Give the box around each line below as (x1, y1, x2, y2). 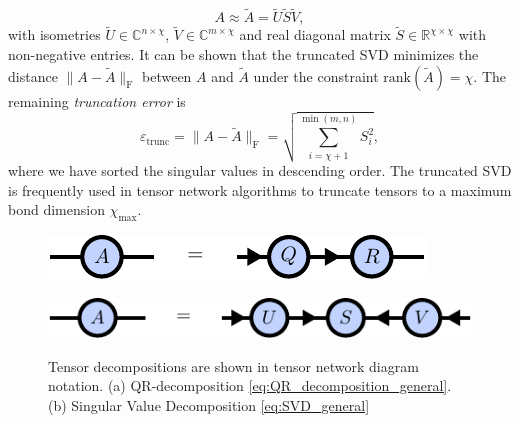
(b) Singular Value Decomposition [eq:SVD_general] (48, 394, 370, 415)
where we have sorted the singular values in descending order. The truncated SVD (8, 160, 512, 181)
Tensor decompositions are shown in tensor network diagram (48, 355, 419, 376)
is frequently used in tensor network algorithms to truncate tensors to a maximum (8, 179, 512, 200)
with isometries (8, 24, 101, 45)
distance (8, 65, 58, 86)
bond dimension (8, 199, 105, 220)
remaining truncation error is (8, 90, 186, 111)
